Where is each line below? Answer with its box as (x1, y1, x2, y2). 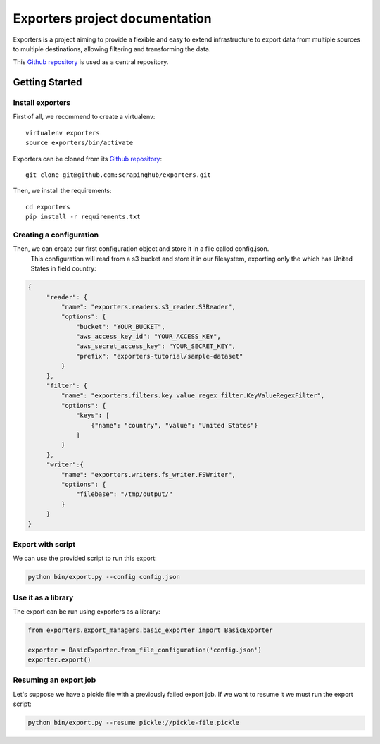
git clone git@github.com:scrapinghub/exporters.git (25, 171, 211, 179)
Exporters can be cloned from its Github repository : (13, 154, 162, 163)
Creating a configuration (13, 230, 99, 240)
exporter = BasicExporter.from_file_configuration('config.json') (27, 645, 262, 654)
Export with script (13, 539, 76, 549)
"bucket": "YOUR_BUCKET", (76, 323, 165, 330)
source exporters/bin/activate (25, 139, 134, 147)
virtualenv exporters (25, 129, 100, 137)
